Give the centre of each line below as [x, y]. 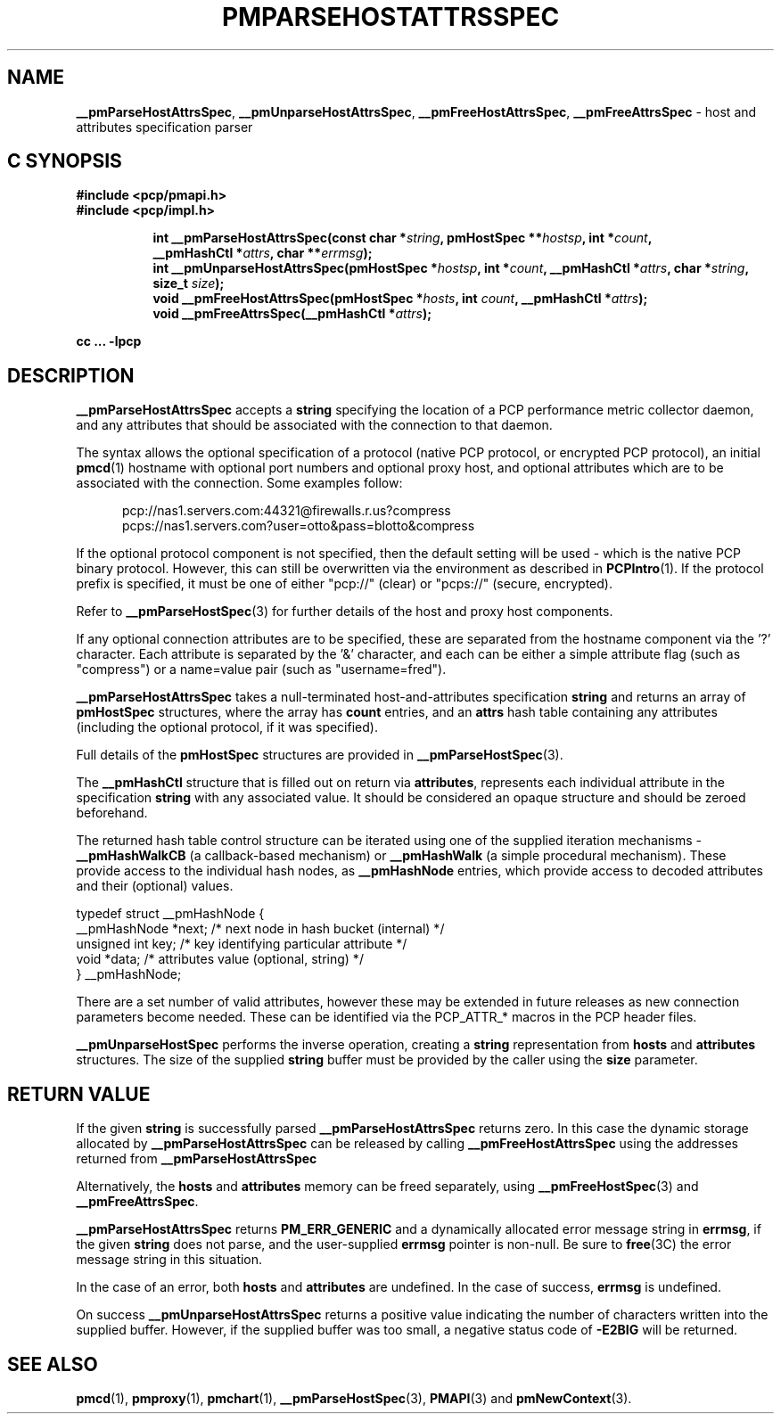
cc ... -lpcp [109, 341]
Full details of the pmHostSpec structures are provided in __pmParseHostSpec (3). [320, 755]
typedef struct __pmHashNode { [170, 914]
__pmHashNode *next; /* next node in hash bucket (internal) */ [260, 929]
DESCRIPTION [71, 375]
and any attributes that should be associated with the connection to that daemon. [314, 425]
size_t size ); [189, 283]
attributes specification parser [164, 127]
